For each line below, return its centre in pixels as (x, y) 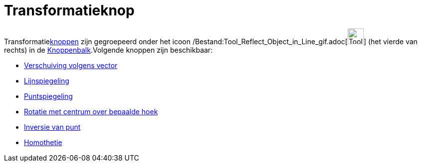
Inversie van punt (52, 127)
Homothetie (43, 142)
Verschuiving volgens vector (71, 65)
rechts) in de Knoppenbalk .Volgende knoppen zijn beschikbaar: (108, 50)
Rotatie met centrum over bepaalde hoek (91, 111)
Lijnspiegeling (47, 81)
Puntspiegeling (48, 96)
